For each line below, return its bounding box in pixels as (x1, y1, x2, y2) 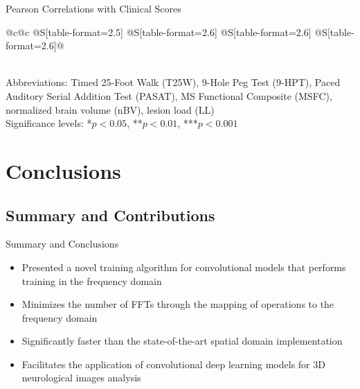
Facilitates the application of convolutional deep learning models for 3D (21, 356, 325, 371)
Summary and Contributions (6, 204, 215, 225)
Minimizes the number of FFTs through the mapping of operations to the (21, 297, 334, 311)
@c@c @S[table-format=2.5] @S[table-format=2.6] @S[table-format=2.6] (6, 24, 312, 39)
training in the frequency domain (21, 273, 162, 288)
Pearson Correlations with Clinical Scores (6, 1, 181, 15)
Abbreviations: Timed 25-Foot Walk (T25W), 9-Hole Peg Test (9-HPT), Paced (6, 75, 341, 89)
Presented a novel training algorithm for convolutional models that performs (21, 259, 346, 274)
